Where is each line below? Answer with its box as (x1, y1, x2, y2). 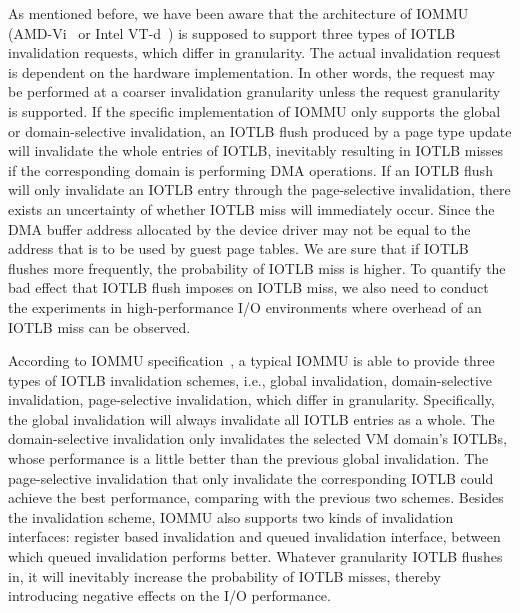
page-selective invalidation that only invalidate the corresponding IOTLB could (8, 467, 494, 488)
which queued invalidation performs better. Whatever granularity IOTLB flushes (8, 546, 503, 567)
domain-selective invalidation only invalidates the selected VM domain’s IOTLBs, (8, 428, 507, 449)
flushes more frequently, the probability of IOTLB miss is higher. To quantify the (8, 257, 506, 278)
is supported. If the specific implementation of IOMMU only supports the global (8, 100, 501, 121)
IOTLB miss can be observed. (8, 316, 191, 337)
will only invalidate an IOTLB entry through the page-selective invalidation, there (8, 179, 511, 200)
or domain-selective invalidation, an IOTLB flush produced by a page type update (8, 120, 512, 141)
